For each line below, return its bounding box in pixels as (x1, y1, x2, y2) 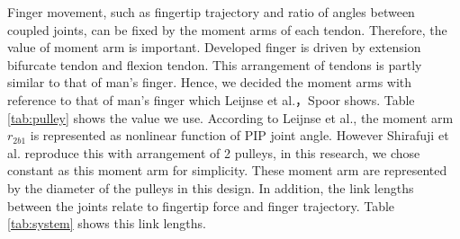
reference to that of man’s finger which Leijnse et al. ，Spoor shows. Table (7, 90, 415, 109)
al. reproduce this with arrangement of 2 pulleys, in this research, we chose (7, 143, 420, 162)
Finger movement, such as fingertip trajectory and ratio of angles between (7, 3, 415, 21)
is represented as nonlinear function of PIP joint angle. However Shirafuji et (30, 126, 449, 145)
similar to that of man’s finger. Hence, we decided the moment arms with (7, 73, 412, 92)
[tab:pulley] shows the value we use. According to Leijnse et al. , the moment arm (7, 108, 454, 127)
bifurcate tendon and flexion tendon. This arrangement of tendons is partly (7, 55, 422, 74)
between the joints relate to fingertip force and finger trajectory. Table (7, 196, 395, 215)
